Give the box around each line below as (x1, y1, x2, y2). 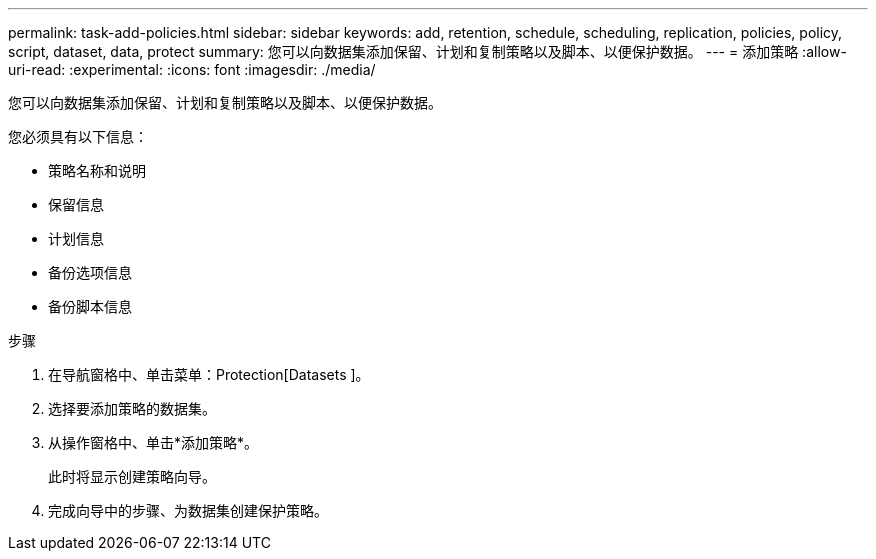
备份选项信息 (48, 264, 132, 281)
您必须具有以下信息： (8, 128, 148, 145)
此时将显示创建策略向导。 (48, 468, 216, 485)
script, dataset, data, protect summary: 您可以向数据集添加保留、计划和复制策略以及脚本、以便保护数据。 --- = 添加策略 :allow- (8, 43, 847, 60)
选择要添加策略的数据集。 (48, 400, 216, 417)
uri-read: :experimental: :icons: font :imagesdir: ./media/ (8, 61, 376, 78)
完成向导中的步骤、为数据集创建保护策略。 (48, 502, 328, 519)
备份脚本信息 (48, 298, 132, 315)
